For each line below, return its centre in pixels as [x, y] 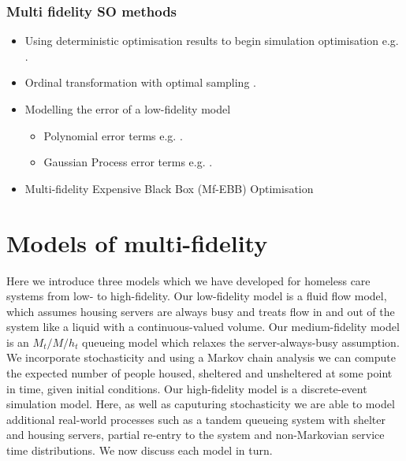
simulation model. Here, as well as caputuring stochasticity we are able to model [201, 404]
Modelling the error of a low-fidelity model [128, 109]
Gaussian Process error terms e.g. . [128, 162]
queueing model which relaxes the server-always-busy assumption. [241, 342]
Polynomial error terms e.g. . [113, 135]
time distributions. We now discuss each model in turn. [140, 450]
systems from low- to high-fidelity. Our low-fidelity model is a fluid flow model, [197, 296]
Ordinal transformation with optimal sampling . [140, 82]
